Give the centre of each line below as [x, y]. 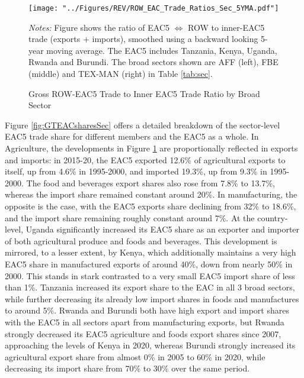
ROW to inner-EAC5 [226, 27]
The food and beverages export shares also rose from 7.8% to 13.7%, [151, 182]
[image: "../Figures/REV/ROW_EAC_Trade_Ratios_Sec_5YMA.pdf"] [154, 8]
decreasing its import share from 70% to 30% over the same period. [127, 368]
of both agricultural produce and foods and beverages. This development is [141, 240]
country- [273, 217]
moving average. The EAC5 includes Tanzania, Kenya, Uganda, [162, 50]
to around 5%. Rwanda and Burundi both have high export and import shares [147, 310]
